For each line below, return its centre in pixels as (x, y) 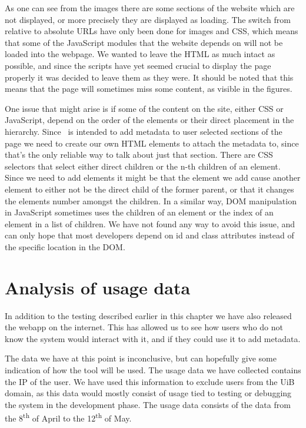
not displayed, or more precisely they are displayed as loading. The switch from (148, 19)
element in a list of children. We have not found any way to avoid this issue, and (150, 223)
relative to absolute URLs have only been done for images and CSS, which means (152, 31)
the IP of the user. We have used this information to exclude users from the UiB (150, 381)
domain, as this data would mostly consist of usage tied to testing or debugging (148, 393)
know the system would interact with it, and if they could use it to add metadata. (153, 338)
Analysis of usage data (98, 287)
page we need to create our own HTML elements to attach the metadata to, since (152, 143)
